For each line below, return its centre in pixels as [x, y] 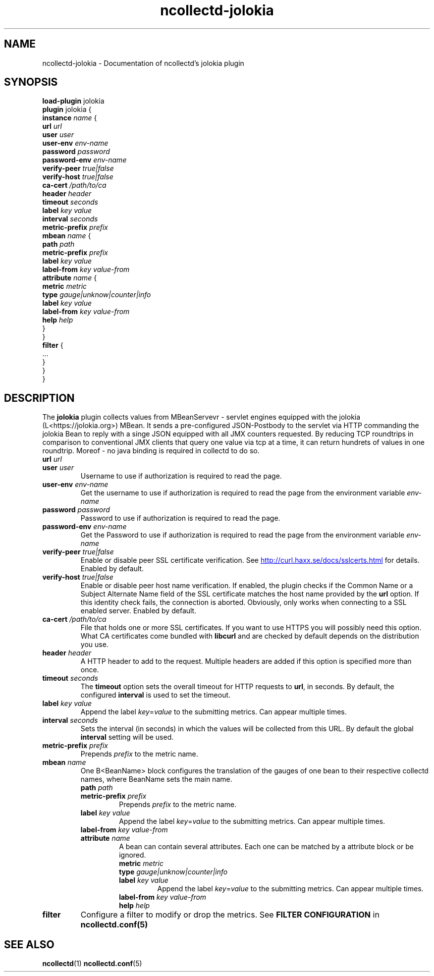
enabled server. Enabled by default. [138, 611]
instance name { [70, 118]
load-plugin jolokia [73, 101]
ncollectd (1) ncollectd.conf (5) [92, 964]
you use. [94, 645]
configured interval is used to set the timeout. [156, 695]
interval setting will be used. [127, 737]
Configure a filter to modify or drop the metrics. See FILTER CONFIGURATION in [230, 915]
